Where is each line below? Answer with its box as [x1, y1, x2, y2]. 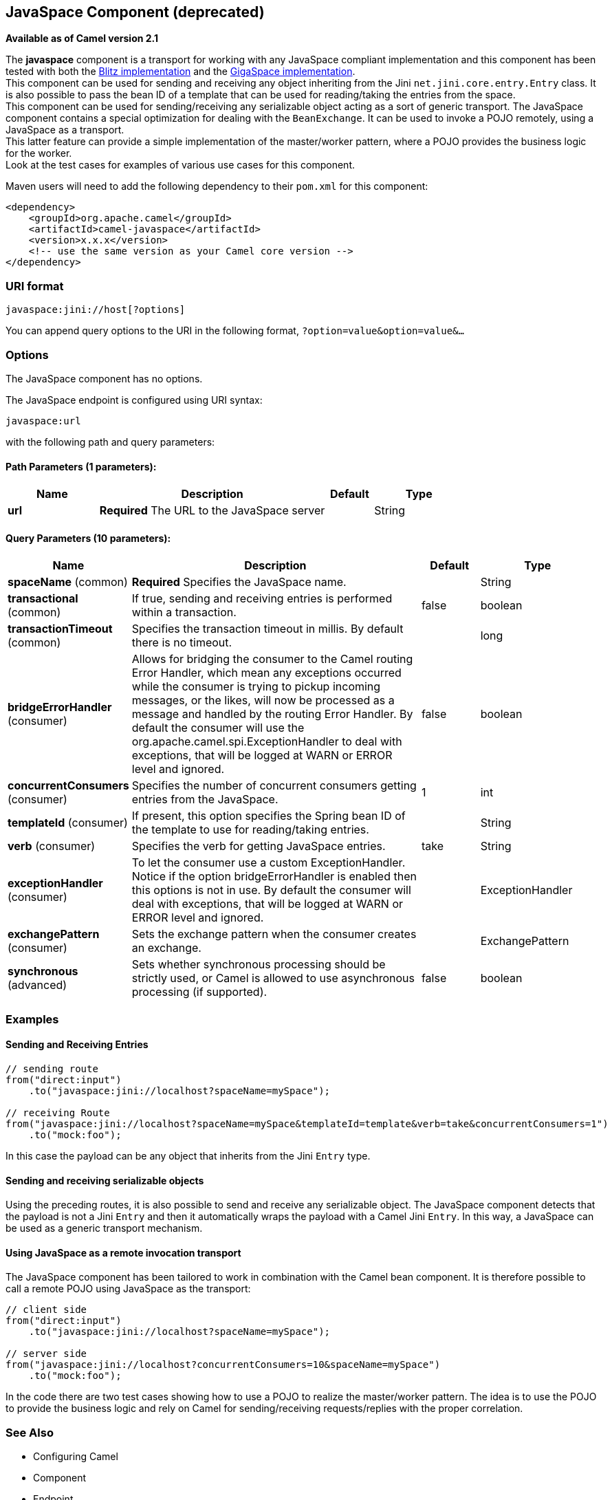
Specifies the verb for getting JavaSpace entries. [131, 839, 386, 854]
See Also [6, 1425, 54, 1439]
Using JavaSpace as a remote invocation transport [6, 1246, 241, 1259]
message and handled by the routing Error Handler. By [131, 707, 413, 721]
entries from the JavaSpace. [131, 792, 278, 807]
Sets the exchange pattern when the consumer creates [131, 927, 417, 942]
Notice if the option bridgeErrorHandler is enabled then [131, 869, 417, 884]
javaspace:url [6, 415, 81, 426]
